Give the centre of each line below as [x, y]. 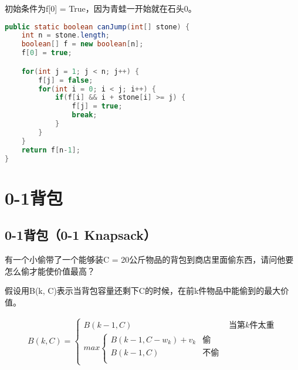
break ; [84, 115]
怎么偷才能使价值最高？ [50, 271]
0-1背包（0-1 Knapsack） [81, 235]
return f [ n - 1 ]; [51, 150]
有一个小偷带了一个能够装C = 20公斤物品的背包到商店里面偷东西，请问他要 [149, 259]
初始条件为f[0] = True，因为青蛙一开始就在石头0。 [101, 8]
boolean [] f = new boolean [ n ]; [82, 44]
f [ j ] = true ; [97, 106]
